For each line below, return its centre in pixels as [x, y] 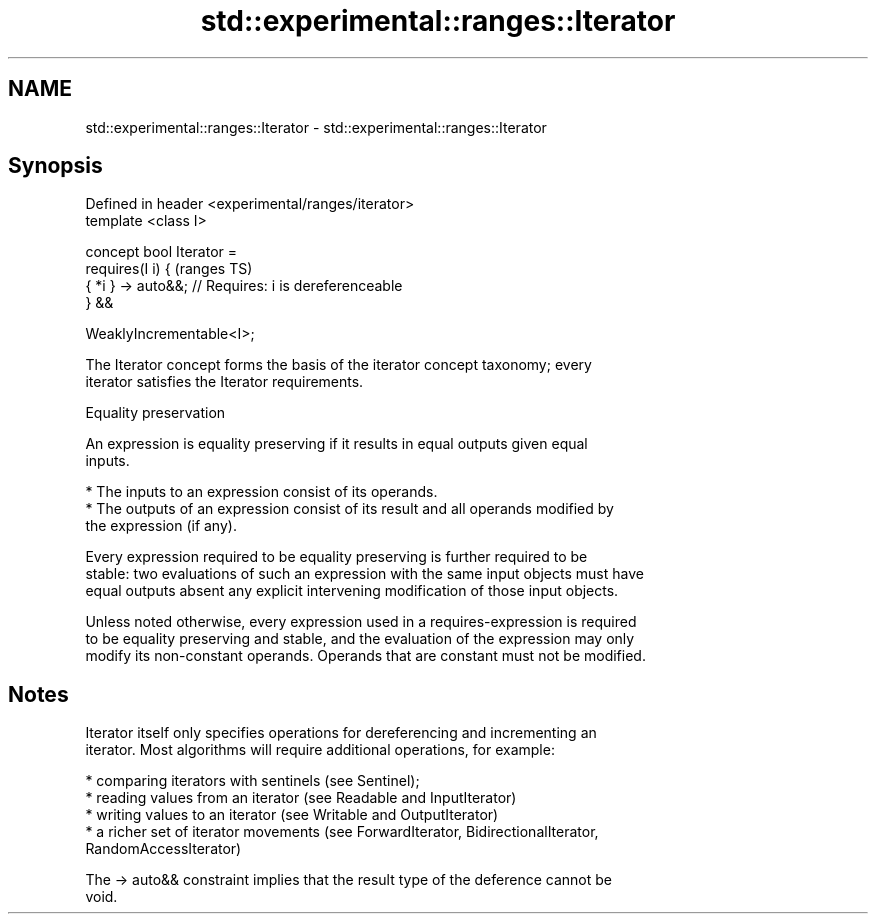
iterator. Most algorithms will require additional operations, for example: [320, 750]
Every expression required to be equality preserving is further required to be [336, 557]
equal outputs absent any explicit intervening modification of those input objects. [352, 591]
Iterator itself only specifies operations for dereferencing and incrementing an [341, 733]
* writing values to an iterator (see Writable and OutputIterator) [292, 815]
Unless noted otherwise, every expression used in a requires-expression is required [361, 622]
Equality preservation [155, 413]
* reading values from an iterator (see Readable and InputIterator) [301, 798]
